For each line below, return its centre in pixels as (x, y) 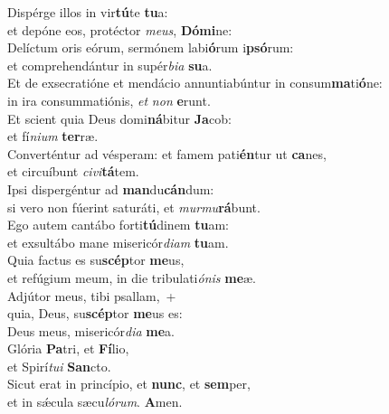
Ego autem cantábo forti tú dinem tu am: (118, 225)
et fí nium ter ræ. (53, 136)
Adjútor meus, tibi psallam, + (92, 295)
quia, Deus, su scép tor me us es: (95, 313)
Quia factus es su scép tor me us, (96, 260)
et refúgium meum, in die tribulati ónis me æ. (132, 277)
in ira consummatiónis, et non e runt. (109, 100)
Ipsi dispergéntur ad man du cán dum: (111, 188)
